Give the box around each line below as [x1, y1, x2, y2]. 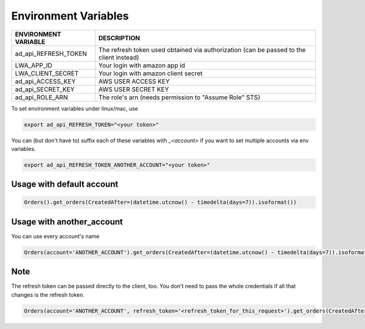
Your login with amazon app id [98, 61, 186, 69]
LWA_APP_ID [15, 61, 53, 69]
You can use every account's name [11, 232, 100, 240]
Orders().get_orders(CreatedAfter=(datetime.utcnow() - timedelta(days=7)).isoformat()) [24, 199, 297, 206]
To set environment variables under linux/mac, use [11, 105, 138, 112]
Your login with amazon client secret [98, 69, 203, 77]
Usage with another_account [11, 216, 123, 227]
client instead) [98, 53, 139, 61]
